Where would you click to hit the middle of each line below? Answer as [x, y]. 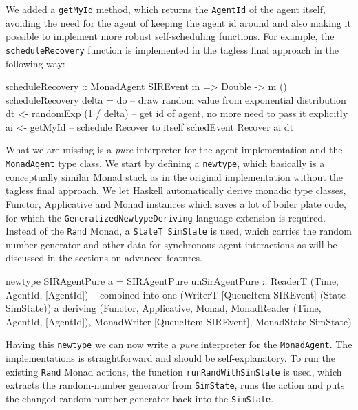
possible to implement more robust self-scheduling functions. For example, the [170, 36]
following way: [35, 63]
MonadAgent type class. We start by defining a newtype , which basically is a [165, 163]
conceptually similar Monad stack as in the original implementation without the [174, 176]
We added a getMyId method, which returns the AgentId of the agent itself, [166, 9]
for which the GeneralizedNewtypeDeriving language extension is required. [166, 217]
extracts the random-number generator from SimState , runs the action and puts [175, 385]
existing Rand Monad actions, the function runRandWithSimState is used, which [174, 371]
